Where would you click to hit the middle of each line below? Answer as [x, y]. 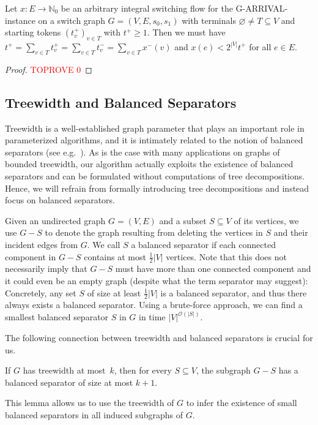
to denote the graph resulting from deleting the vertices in [154, 232]
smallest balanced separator [57, 317]
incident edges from [42, 244]
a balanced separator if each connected [203, 244]
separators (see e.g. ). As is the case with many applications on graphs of [142, 152]
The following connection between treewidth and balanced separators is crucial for [159, 337]
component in [31, 256]
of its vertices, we [266, 220]
